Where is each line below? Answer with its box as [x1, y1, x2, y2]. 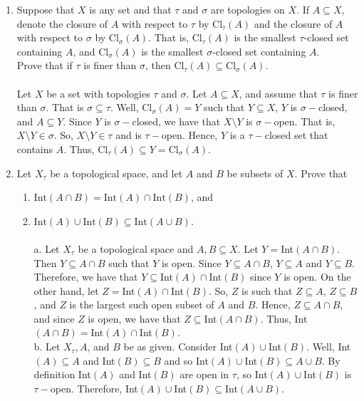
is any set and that [89, 2, 172, 16]
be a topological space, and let [50, 165, 183, 180]
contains [16, 141, 53, 156]
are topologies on [210, 2, 285, 16]
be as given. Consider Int [123, 339, 233, 354]
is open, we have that [88, 311, 181, 326]
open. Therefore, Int [50, 380, 138, 395]
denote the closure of [16, 16, 108, 31]
